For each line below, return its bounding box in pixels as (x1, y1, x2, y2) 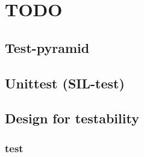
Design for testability (5, 109, 139, 128)
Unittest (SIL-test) (5, 73, 125, 92)
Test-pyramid (5, 38, 90, 57)
